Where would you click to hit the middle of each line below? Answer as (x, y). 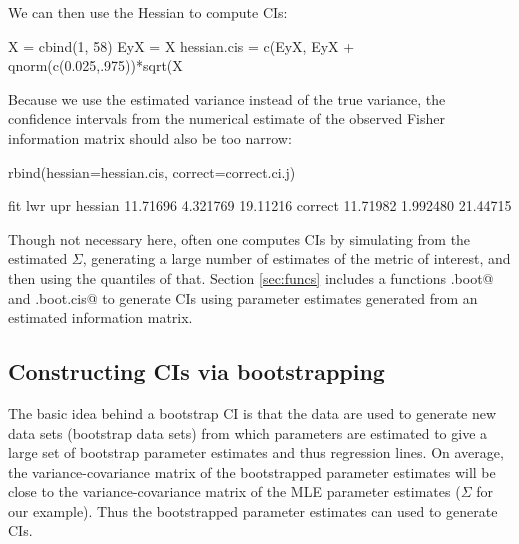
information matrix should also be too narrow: (150, 137)
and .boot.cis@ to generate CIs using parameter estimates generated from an (243, 297)
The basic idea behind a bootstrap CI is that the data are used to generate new (252, 412)
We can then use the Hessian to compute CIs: (148, 12)
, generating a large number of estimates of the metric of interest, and (296, 258)
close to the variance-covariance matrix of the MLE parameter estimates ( (234, 491)
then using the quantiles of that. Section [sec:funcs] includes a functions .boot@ (251, 277)
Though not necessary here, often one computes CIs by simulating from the (239, 238)
